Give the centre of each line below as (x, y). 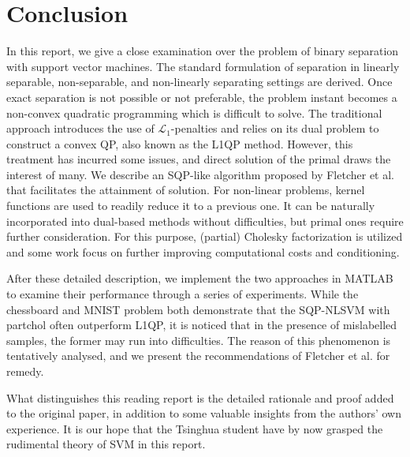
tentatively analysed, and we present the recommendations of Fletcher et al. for (198, 356)
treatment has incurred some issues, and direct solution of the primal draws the (199, 159)
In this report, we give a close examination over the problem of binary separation (203, 51)
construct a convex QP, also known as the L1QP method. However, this (180, 143)
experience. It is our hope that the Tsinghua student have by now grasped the (195, 428)
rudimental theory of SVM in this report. (106, 444)
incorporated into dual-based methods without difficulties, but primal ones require (205, 221)
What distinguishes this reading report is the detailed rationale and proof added (200, 397)
